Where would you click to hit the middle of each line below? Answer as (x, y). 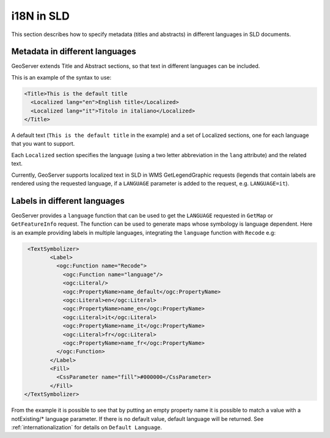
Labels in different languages (68, 201)
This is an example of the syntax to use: (61, 77)
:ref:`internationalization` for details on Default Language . (87, 428)
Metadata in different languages (74, 52)
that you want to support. (43, 144)
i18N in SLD (40, 16)
